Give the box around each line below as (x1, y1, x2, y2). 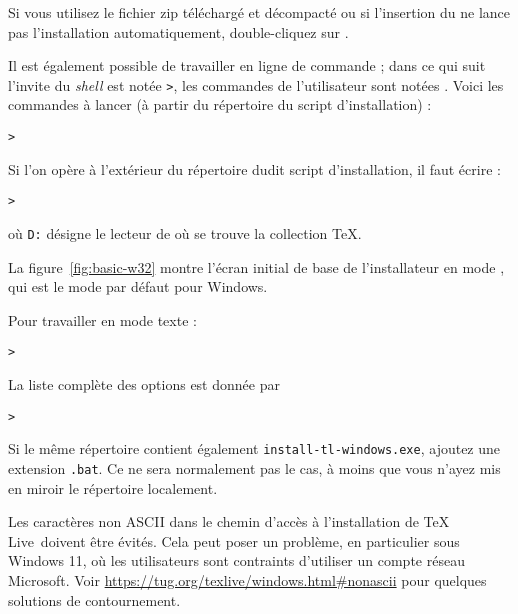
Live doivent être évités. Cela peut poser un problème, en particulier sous (8, 530, 460, 551)
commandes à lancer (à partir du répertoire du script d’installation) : (8, 94, 432, 115)
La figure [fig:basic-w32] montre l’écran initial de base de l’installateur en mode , (8, 256, 505, 277)
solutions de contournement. (8, 589, 181, 610)
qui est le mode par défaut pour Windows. (8, 276, 268, 297)
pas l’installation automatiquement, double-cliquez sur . (8, 21, 349, 42)
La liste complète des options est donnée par (8, 374, 280, 395)
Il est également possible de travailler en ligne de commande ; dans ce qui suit (8, 55, 486, 76)
